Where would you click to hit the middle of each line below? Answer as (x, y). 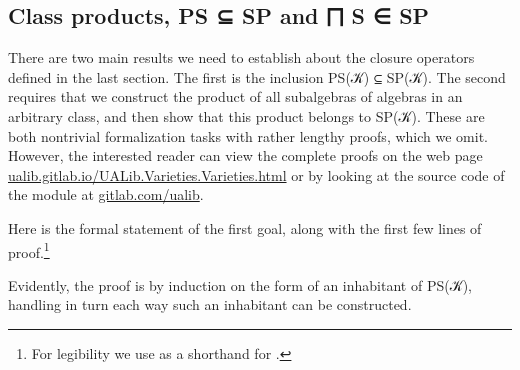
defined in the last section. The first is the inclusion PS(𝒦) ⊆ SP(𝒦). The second (257, 76)
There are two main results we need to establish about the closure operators (241, 57)
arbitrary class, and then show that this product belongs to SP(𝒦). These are (246, 115)
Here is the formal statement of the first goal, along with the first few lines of (245, 227)
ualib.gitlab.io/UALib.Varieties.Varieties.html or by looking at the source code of (256, 174)
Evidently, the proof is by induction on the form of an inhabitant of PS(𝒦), (240, 284)
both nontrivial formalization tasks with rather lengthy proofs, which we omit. (248, 135)
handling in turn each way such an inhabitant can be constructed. (210, 304)
